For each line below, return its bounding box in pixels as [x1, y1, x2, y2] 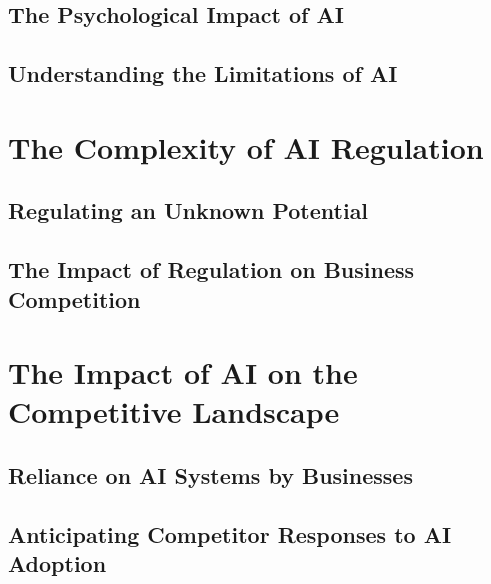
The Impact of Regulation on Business [8, 254, 415, 285]
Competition [8, 283, 141, 314]
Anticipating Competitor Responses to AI [8, 518, 452, 549]
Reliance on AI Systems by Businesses [8, 459, 413, 490]
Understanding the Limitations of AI [8, 58, 398, 89]
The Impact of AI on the [8, 352, 358, 393]
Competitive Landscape [8, 391, 340, 432]
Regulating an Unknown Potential [8, 195, 369, 226]
